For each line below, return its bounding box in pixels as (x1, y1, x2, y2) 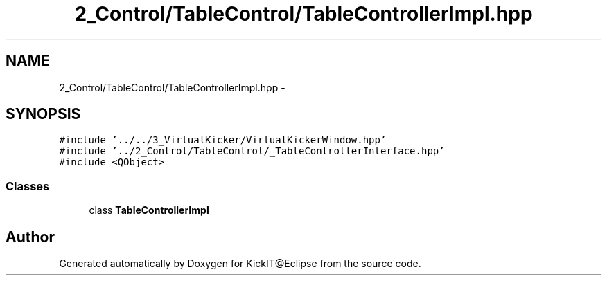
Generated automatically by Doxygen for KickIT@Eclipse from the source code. (59, 257, 421, 270)
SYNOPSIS (6, 105, 81, 123)
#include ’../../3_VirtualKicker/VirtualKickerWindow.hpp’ (59, 134, 387, 146)
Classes (6, 179, 50, 193)
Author (6, 228, 55, 246)
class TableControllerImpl (89, 204, 209, 217)
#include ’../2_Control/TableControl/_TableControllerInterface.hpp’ (59, 145, 445, 157)
